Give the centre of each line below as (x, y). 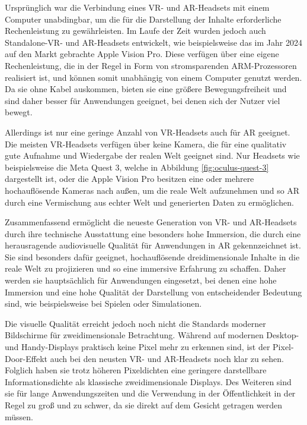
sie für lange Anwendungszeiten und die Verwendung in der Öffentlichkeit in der (150, 393)
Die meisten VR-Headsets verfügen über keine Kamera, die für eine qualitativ (146, 144)
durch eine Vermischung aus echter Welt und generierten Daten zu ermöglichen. (149, 202)
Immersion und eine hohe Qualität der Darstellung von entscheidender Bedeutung (153, 292)
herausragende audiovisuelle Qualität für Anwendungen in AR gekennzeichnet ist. (153, 245)
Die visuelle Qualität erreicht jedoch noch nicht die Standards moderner (135, 323)
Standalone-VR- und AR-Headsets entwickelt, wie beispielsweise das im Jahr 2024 (153, 42)
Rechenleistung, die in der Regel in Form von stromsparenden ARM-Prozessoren (151, 65)
